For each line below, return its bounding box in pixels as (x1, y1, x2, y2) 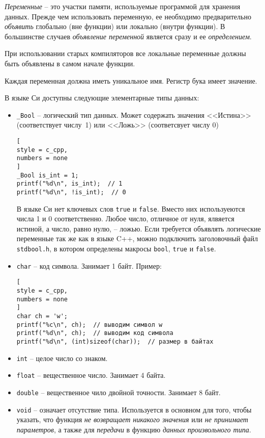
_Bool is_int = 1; (16, 171, 79, 179)
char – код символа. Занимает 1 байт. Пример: (16, 260, 162, 271)
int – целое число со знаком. (16, 352, 108, 363)
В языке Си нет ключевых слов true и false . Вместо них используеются (16, 203, 245, 214)
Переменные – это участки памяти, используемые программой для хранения (5, 1, 241, 11)
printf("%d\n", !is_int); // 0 (16, 188, 126, 196)
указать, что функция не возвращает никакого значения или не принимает (16, 414, 248, 425)
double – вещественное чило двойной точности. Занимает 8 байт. (16, 387, 221, 397)
